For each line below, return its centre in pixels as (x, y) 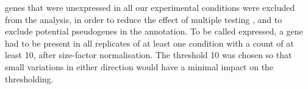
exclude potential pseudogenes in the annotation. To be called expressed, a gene (154, 31)
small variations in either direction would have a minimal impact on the (139, 66)
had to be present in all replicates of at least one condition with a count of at (149, 43)
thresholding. (29, 78)
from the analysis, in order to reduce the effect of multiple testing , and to (144, 19)
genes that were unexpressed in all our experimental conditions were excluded (150, 7)
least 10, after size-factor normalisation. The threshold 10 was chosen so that (149, 55)
